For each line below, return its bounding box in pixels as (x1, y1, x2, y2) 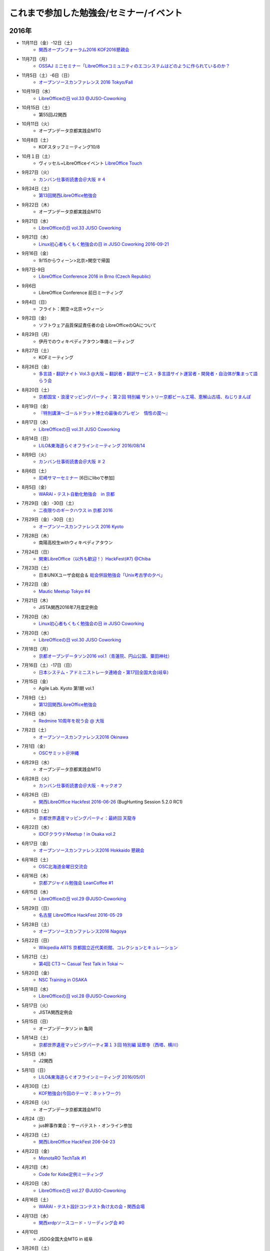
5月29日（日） (21, 905, 52, 911)
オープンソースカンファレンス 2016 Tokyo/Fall (38, 79, 133, 85)
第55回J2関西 (38, 112, 67, 118)
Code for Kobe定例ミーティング (38, 1171, 103, 1177)
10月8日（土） (21, 137, 51, 143)
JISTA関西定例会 (38, 1009, 73, 1015)
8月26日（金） (21, 363, 52, 370)
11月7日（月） (21, 56, 50, 62)
